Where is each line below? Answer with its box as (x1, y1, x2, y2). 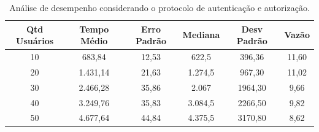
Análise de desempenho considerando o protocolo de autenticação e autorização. (9, 1, 310, 14)
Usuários (16, 34, 54, 47)
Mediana (182, 28, 220, 41)
